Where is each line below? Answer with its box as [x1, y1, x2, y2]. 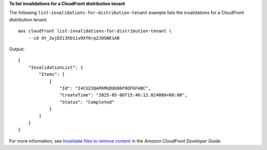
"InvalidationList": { [28, 64, 84, 70]
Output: [9, 46, 25, 52]
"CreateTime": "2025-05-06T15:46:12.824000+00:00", [59, 92, 187, 98]
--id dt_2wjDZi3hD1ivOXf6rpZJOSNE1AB [28, 35, 120, 41]
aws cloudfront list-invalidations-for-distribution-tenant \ [18, 28, 172, 34]
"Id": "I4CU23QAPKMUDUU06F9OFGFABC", [59, 85, 151, 91]
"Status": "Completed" [59, 99, 115, 105]
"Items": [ [39, 72, 65, 77]
